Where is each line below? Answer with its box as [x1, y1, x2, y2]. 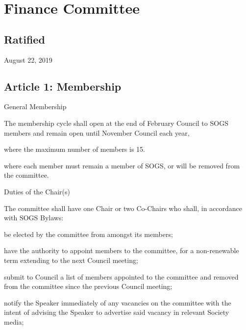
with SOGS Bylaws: [4, 212, 64, 223]
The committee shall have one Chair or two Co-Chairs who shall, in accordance [4, 203, 243, 213]
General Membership [4, 101, 67, 112]
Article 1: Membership [4, 78, 122, 94]
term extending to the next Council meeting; [4, 255, 138, 265]
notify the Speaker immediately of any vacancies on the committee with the [4, 297, 231, 307]
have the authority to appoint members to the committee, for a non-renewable [4, 245, 239, 256]
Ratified [4, 31, 45, 47]
